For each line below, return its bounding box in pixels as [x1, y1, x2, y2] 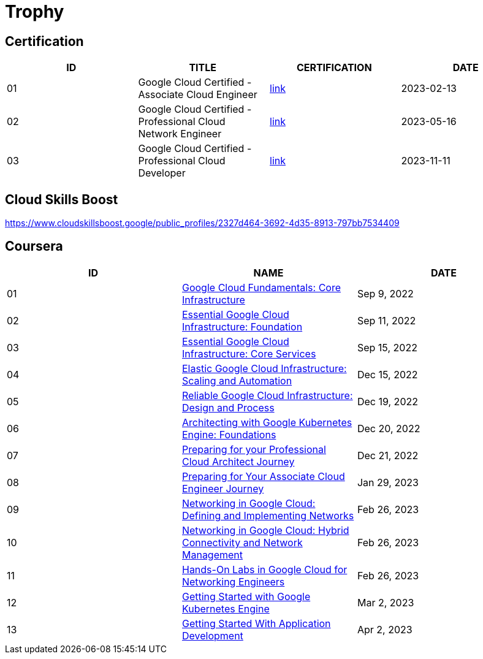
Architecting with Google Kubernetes [181, 416, 352, 429]
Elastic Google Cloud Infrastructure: [181, 362, 347, 375]
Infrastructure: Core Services [181, 347, 316, 360]
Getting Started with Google [181, 590, 311, 603]
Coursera [5, 238, 63, 254]
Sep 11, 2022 [357, 314, 416, 327]
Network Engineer [138, 128, 222, 140]
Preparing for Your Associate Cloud [181, 470, 345, 482]
